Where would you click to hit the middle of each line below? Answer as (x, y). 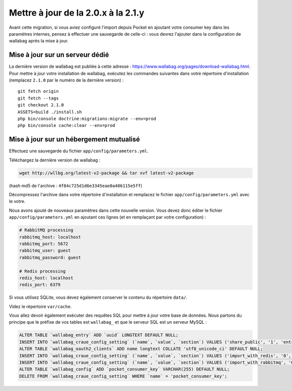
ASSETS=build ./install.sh (50, 112)
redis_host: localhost (46, 278)
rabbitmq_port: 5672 (44, 244)
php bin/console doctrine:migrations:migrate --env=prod (87, 119)
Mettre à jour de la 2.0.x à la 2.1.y (77, 13)
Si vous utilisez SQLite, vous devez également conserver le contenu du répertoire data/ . (98, 297)
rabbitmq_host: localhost (50, 237)
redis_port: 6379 (40, 285)
